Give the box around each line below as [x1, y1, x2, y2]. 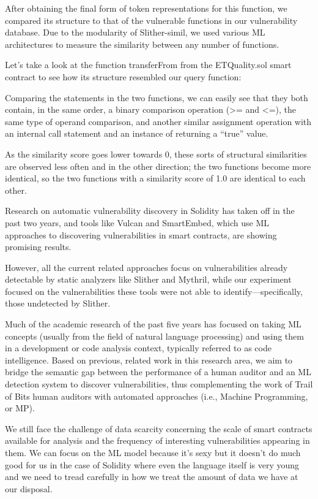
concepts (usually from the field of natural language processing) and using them [5, 329, 304, 342]
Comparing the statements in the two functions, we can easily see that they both [5, 91, 308, 104]
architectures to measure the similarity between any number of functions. [5, 37, 279, 50]
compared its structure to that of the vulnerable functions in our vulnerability [5, 13, 298, 26]
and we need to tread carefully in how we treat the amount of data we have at [5, 470, 298, 483]
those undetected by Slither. [5, 297, 111, 310]
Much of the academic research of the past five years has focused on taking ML [5, 318, 301, 330]
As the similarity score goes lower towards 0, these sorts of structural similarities [5, 147, 307, 160]
